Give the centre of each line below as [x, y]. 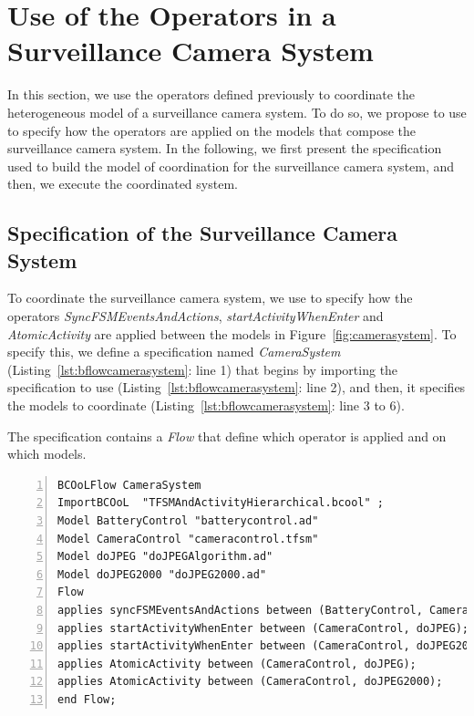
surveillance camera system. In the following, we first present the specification [225, 148]
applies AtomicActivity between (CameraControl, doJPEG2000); [250, 682]
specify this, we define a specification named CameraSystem [174, 352]
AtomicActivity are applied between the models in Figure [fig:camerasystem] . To [232, 333]
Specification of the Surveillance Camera [203, 233]
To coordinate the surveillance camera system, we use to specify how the [210, 298]
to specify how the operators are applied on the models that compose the [212, 130]
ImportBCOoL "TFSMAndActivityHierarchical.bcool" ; [221, 503]
